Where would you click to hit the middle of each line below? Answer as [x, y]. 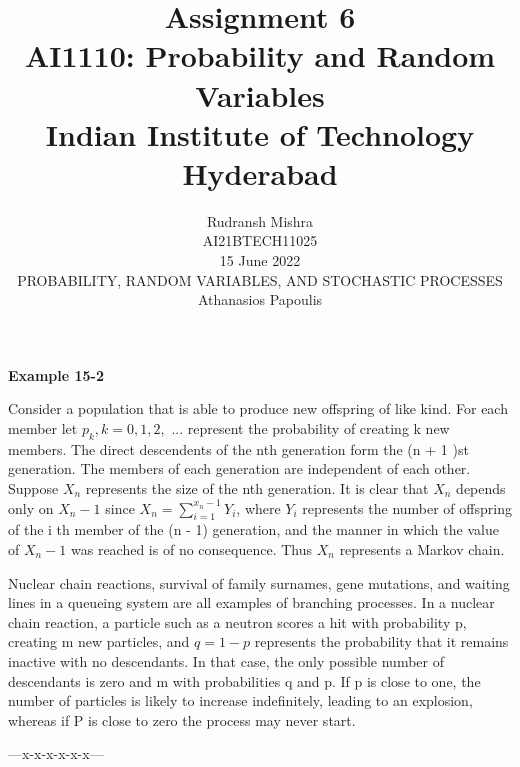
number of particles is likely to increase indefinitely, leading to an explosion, [240, 700]
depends [481, 488]
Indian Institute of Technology [260, 133]
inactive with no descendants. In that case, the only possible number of [226, 660]
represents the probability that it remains [381, 641]
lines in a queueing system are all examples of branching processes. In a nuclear [251, 602]
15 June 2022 [260, 260]
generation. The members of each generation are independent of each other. [239, 468]
